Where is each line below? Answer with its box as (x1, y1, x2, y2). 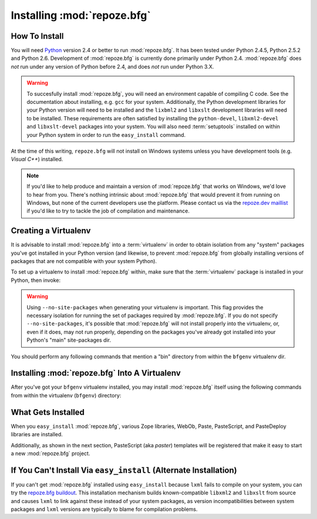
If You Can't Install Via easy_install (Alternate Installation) (11, 465, 237, 475)
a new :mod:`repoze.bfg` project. (11, 450, 90, 457)
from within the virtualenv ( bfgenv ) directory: (11, 392, 122, 399)
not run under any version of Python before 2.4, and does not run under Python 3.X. (11, 63, 214, 70)
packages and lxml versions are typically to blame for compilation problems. (11, 505, 198, 513)
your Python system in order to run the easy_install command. (26, 131, 186, 138)
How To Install (11, 31, 64, 41)
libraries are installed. (11, 431, 63, 438)
